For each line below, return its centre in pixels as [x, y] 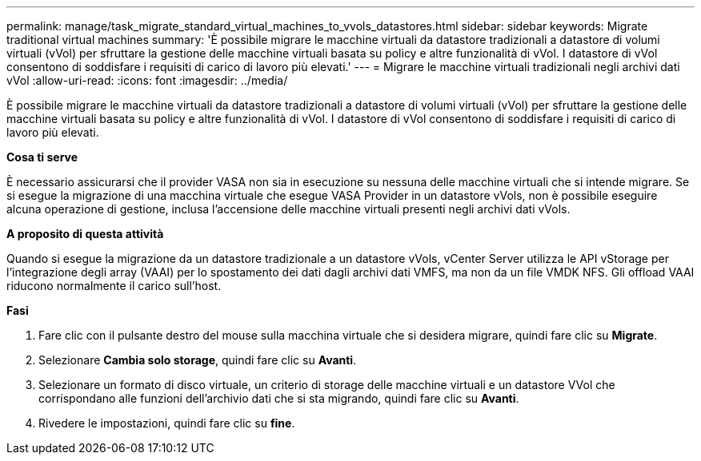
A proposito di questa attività [85, 234]
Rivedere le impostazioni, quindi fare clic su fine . [167, 423]
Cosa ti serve [42, 157]
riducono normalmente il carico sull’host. [114, 286]
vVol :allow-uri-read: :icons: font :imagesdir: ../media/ [147, 80]
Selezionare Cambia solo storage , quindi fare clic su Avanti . [198, 360]
